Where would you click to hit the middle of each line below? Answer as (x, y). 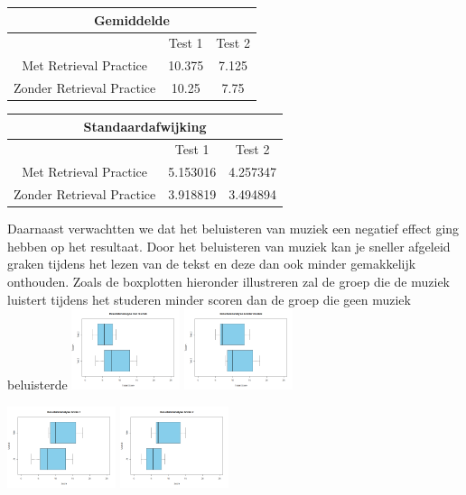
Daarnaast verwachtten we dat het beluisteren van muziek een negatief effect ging (233, 229)
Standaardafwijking (145, 126)
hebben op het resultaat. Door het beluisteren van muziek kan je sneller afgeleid (229, 246)
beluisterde (37, 385)
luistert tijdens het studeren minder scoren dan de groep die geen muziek (209, 299)
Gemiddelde (131, 19)
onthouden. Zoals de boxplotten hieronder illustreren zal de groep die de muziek (228, 282)
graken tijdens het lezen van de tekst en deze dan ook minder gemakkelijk (212, 264)
